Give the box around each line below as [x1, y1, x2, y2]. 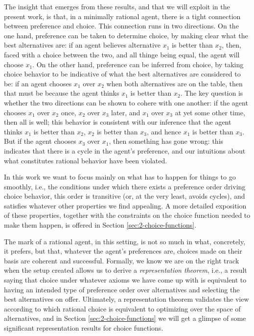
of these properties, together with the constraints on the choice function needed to [4, 210, 251, 220]
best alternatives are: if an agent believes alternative [4, 40, 161, 50]
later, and [111, 107, 140, 117]
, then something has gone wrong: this [109, 136, 224, 146]
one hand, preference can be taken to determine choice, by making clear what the [4, 30, 248, 40]
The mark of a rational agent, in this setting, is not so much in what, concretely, [4, 236, 246, 246]
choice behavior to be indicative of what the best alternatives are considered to [4, 69, 241, 79]
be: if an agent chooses [4, 78, 72, 88]
